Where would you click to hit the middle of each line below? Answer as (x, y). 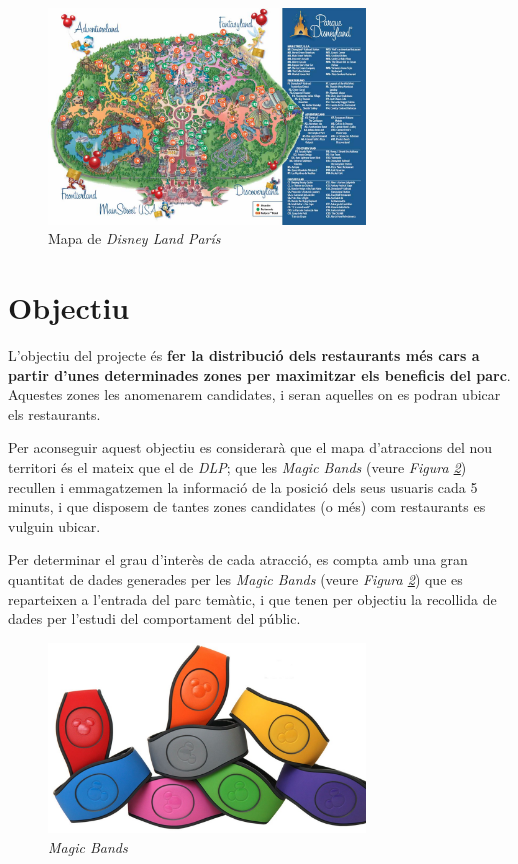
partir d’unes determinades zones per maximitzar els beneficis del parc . (259, 374)
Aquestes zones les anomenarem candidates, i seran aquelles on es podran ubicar (254, 394)
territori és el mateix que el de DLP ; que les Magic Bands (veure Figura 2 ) (237, 467)
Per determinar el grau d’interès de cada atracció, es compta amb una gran (238, 559)
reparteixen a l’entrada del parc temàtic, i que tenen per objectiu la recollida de (252, 598)
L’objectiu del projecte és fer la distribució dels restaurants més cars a (244, 355)
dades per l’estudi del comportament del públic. (154, 618)
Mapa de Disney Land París (134, 238)
